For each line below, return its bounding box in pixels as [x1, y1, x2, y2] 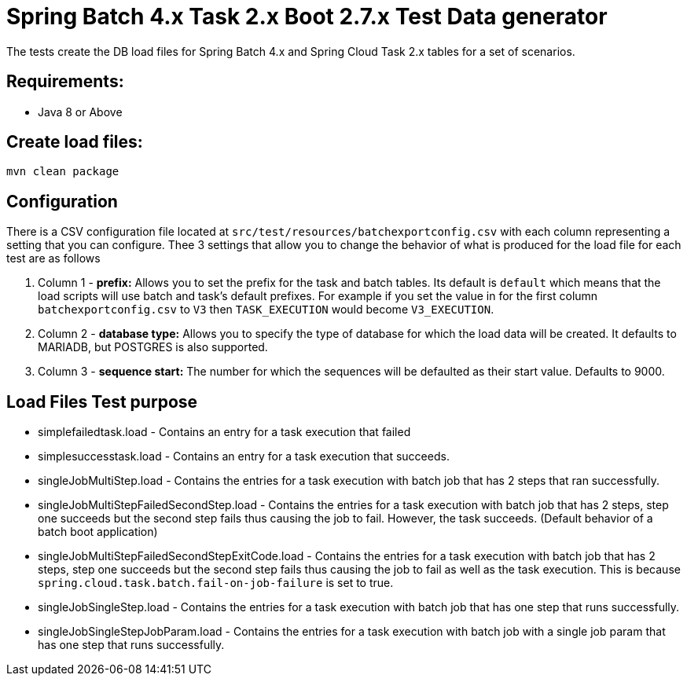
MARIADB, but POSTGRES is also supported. [38, 340, 268, 354]
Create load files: [6, 132, 143, 152]
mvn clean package [6, 165, 119, 178]
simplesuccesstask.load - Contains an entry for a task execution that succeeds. [38, 449, 450, 464]
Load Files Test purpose [6, 391, 198, 412]
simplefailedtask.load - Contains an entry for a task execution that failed [38, 425, 411, 439]
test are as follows [6, 251, 101, 266]
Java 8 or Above [38, 104, 123, 119]
